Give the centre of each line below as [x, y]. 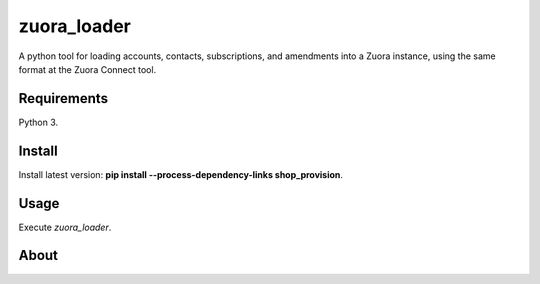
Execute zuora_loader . [65, 227]
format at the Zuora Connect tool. [87, 69]
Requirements [63, 98]
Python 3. [38, 122]
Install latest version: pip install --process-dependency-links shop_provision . [181, 174]
